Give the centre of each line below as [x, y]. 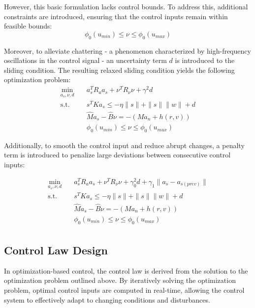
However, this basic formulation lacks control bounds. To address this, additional [126, 6]
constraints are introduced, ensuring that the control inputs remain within [116, 16]
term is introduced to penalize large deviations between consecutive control [117, 155]
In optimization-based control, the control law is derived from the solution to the [126, 270]
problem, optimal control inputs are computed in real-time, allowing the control [124, 290]
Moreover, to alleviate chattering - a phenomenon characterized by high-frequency [127, 50]
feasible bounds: [28, 26]
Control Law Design [56, 250]
